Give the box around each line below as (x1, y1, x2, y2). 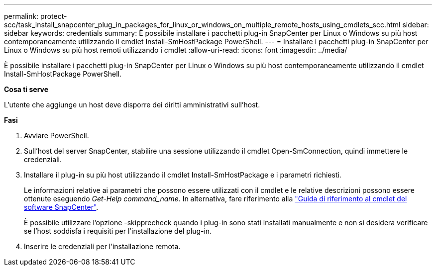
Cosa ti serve (4, 85, 49, 93)
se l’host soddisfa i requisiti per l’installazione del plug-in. (24, 227, 212, 235)
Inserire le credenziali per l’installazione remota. (24, 242, 181, 251)
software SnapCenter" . (24, 203, 99, 211)
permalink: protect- (4, 12, 67, 20)
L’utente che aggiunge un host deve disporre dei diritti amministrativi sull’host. (4, 100, 260, 109)
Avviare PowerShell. (24, 131, 89, 140)
